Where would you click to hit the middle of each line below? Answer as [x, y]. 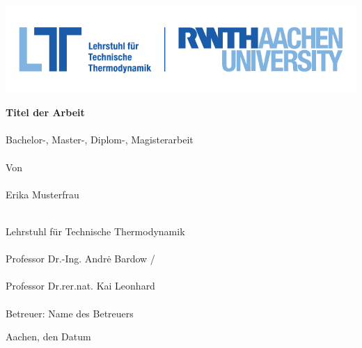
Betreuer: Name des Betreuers [70, 313]
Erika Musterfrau [42, 194]
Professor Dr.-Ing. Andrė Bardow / [80, 259]
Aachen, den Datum [48, 337]
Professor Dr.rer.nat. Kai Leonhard [80, 286]
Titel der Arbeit [45, 112]
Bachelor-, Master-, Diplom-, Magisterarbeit [100, 140]
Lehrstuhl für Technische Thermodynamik [95, 231]
